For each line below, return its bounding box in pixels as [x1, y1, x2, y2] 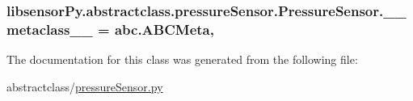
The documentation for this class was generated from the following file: [6, 51, 358, 68]
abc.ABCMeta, [114, 19, 214, 39]
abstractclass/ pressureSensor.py [6, 78, 163, 95]
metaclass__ [6, 19, 93, 39]
